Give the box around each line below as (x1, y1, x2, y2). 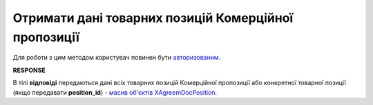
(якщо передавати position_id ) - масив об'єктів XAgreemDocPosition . (12, 88, 218, 96)
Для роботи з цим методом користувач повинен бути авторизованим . (12, 54, 221, 62)
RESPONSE (12, 66, 46, 74)
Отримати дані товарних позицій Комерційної (12, 10, 294, 25)
